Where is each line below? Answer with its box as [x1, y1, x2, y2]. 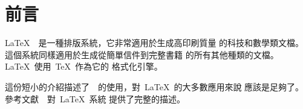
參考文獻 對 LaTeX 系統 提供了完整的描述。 [5, 92, 186, 105]
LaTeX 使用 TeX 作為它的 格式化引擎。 [5, 60, 163, 73]
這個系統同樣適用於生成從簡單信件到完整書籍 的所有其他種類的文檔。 [5, 48, 279, 61]
